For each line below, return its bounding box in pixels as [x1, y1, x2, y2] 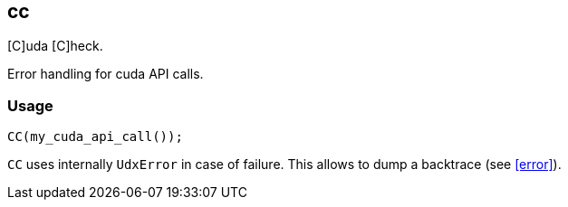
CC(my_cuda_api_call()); [7, 129, 183, 145]
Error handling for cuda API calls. [7, 66, 204, 82]
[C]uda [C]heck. [7, 38, 103, 54]
